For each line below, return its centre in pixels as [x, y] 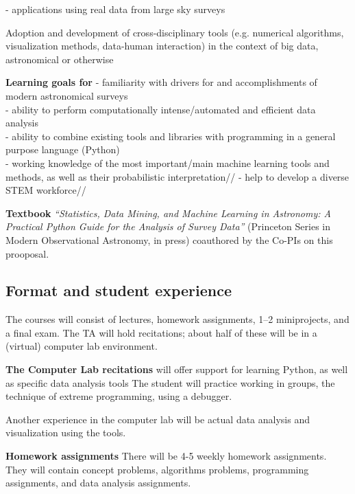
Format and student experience [119, 290]
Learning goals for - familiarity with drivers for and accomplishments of [161, 82]
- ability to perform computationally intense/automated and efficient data [161, 109]
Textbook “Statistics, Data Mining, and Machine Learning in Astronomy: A [168, 213]
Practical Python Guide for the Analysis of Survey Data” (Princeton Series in [168, 226]
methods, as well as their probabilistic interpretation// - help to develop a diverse [177, 176]
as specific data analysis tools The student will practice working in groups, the [170, 382]
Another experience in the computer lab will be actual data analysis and [158, 419]
